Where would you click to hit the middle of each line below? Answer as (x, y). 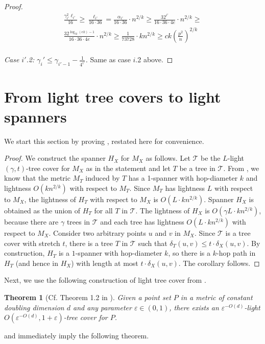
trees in (78, 222)
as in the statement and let (128, 168)
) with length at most (105, 263)
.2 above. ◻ (154, 59)
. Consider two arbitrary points (98, 233)
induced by (103, 178)
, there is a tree (89, 243)
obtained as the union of (42, 211)
